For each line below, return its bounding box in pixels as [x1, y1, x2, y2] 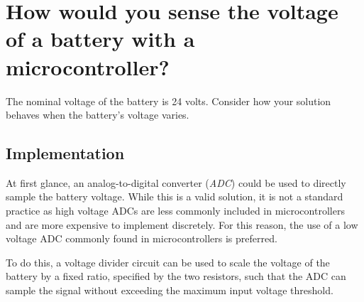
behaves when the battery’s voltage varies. [6, 107, 189, 122]
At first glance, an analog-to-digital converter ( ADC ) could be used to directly [6, 175, 346, 190]
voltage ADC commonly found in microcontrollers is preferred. [6, 231, 277, 246]
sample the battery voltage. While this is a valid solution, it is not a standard [6, 189, 343, 204]
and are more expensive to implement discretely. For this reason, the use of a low [6, 217, 358, 232]
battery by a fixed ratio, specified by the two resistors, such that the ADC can [6, 269, 346, 284]
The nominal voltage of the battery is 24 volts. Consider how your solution [6, 93, 331, 108]
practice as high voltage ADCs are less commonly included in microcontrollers [6, 203, 345, 218]
